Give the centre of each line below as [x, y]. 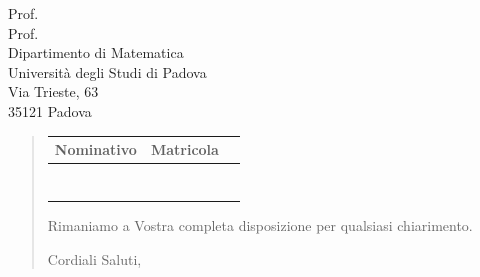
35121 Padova [50, 110]
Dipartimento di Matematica [96, 52]
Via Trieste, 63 [53, 91]
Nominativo [95, 149]
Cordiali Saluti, [94, 258]
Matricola [184, 149]
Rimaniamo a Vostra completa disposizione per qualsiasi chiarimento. [260, 224]
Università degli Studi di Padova [107, 71]
